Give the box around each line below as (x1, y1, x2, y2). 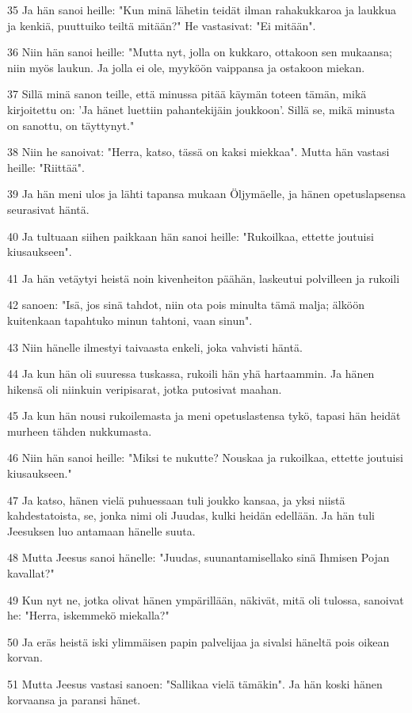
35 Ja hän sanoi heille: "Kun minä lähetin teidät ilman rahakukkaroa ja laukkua (7, 2, 396, 17)
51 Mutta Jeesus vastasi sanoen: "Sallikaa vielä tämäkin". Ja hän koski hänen (7, 676, 383, 692)
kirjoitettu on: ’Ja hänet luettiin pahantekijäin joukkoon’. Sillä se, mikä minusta (7, 101, 395, 117)
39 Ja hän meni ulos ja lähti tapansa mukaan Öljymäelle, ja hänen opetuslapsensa (7, 185, 406, 202)
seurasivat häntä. (7, 200, 90, 217)
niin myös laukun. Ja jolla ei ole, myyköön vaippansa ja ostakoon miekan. (7, 59, 365, 75)
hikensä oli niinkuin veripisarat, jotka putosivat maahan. (7, 380, 282, 397)
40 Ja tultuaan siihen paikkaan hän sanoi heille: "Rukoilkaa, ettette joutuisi (7, 227, 374, 244)
